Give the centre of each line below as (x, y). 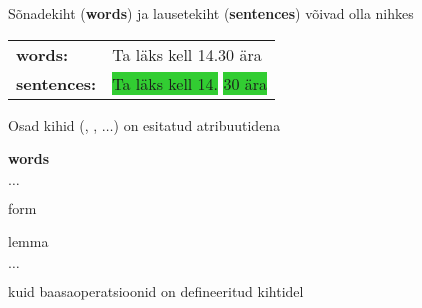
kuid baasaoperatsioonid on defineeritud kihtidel (156, 290)
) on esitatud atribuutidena (197, 124)
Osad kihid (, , (53, 124)
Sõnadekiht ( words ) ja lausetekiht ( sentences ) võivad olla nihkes (211, 13)
